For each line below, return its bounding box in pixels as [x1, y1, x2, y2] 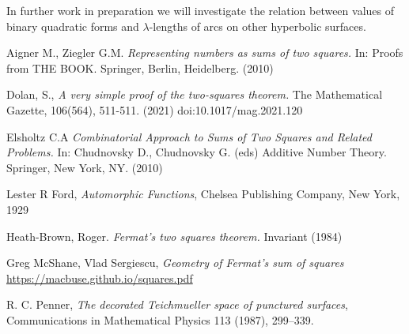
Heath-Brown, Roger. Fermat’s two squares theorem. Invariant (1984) [6, 227, 343, 244]
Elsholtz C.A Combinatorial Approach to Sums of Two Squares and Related [6, 128, 372, 144]
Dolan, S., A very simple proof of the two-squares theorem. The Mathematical [6, 86, 383, 103]
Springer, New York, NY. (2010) [6, 159, 163, 175]
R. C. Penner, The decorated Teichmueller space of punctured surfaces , [6, 296, 348, 313]
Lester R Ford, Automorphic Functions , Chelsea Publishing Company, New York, [6, 186, 400, 202]
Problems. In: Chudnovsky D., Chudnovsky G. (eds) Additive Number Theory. [6, 144, 387, 160]
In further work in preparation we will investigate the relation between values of [6, 2, 394, 18]
